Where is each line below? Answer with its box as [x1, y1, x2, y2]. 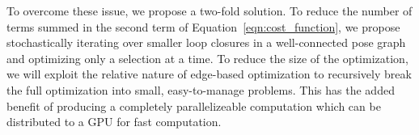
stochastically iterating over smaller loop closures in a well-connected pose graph [6, 34, 406, 51]
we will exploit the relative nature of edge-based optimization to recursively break [6, 65, 412, 82]
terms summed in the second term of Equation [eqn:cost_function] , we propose [6, 18, 400, 35]
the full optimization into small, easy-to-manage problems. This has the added [6, 81, 395, 98]
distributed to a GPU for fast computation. [6, 113, 222, 130]
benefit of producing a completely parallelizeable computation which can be [6, 97, 381, 114]
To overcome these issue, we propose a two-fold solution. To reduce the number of [6, 2, 413, 19]
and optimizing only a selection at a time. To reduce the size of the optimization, [6, 49, 408, 66]
